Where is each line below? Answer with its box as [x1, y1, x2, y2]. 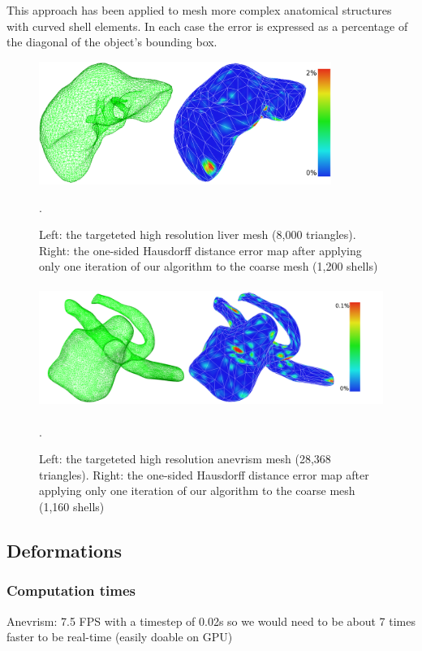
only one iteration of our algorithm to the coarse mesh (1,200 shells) [39, 258, 378, 275]
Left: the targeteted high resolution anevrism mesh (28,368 [39, 450, 331, 467]
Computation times [6, 580, 136, 601]
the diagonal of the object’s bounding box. [6, 33, 217, 50]
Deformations [6, 538, 122, 563]
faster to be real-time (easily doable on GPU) [6, 628, 233, 645]
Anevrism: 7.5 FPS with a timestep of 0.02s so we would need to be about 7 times [6, 612, 416, 629]
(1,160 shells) [39, 498, 105, 515]
